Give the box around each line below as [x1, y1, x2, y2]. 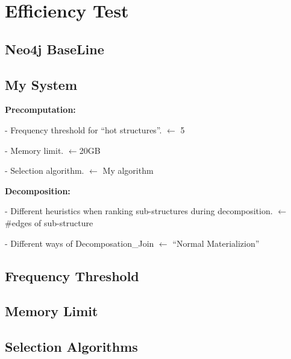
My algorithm [102, 164, 154, 177]
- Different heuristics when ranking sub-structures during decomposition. [5, 205, 273, 217]
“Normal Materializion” [172, 237, 260, 249]
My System [5, 75, 77, 94]
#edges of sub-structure [5, 216, 93, 229]
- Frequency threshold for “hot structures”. [5, 123, 162, 136]
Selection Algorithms [5, 337, 138, 356]
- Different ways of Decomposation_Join [5, 237, 154, 249]
